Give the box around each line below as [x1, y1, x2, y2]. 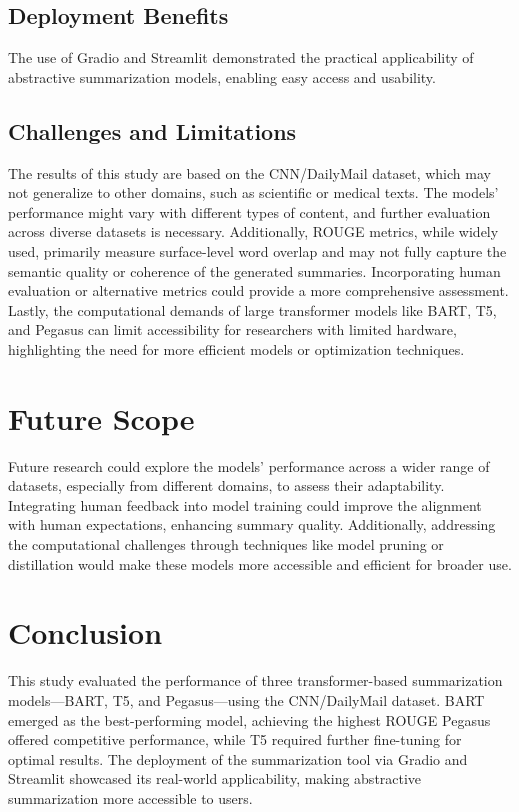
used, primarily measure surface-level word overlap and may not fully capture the [8, 240, 507, 261]
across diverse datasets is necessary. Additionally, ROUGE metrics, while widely [8, 221, 499, 242]
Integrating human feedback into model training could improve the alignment [8, 494, 482, 515]
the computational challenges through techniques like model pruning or [8, 534, 444, 555]
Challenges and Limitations [8, 115, 297, 146]
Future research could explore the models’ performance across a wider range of [8, 455, 490, 476]
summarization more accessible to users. [8, 787, 253, 808]
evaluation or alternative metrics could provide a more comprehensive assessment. [8, 280, 509, 301]
